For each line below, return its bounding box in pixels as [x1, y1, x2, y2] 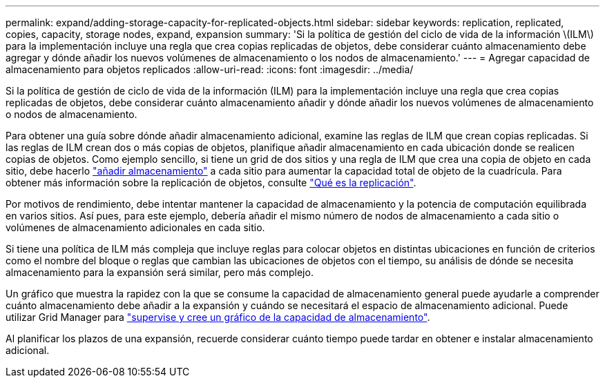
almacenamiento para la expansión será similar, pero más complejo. [6, 266, 314, 278]
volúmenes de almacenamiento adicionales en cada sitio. [6, 222, 265, 233]
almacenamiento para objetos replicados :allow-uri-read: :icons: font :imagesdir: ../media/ [6, 63, 414, 75]
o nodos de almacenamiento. [6, 108, 137, 120]
